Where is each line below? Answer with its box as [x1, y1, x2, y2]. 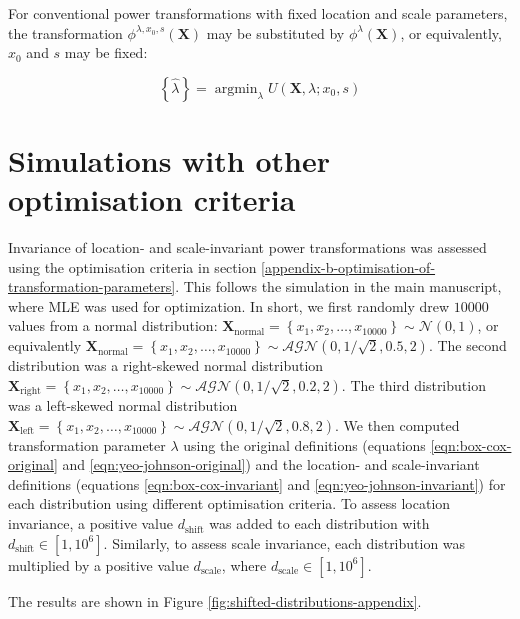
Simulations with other [8, 139, 330, 180]
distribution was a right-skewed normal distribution [8, 355, 324, 376]
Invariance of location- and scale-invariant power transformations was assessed [8, 237, 487, 258]
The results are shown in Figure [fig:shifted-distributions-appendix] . [8, 590, 422, 611]
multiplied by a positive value [8, 554, 189, 575]
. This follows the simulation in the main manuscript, [175, 276, 502, 297]
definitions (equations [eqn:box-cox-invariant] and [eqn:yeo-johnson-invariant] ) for [8, 473, 506, 494]
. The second [428, 335, 507, 356]
